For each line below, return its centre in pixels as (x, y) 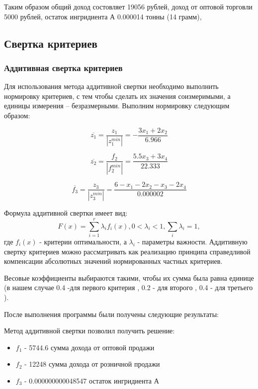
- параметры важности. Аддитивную (192, 241)
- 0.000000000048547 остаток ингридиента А (92, 380)
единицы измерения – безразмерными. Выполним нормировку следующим (117, 106)
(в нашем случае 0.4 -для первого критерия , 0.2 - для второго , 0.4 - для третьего (129, 287)
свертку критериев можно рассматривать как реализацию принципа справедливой (127, 251)
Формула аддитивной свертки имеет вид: (66, 213)
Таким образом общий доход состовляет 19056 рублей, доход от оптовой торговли (128, 6)
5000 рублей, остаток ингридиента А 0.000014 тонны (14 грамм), (103, 16)
